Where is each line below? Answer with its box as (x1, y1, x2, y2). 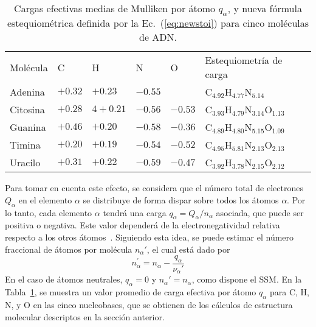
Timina (10, 138, 41, 152)
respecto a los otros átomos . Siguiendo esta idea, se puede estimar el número (5, 230, 294, 243)
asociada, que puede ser (216, 206, 304, 219)
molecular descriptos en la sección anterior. (5, 310, 165, 323)
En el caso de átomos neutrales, (5, 273, 123, 286)
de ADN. (139, 30, 177, 44)
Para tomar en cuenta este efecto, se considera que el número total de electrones (5, 181, 303, 194)
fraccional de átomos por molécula (5, 242, 132, 255)
